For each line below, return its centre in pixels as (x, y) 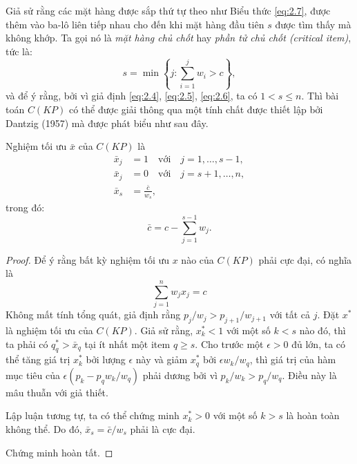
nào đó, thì (322, 330)
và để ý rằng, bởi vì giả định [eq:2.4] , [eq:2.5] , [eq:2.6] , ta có (132, 96)
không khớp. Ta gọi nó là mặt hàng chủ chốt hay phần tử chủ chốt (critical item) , (178, 38)
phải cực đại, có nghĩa (305, 259)
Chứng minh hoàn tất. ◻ (59, 452)
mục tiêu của (33, 375)
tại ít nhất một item (127, 344)
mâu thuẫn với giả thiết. (57, 392)
